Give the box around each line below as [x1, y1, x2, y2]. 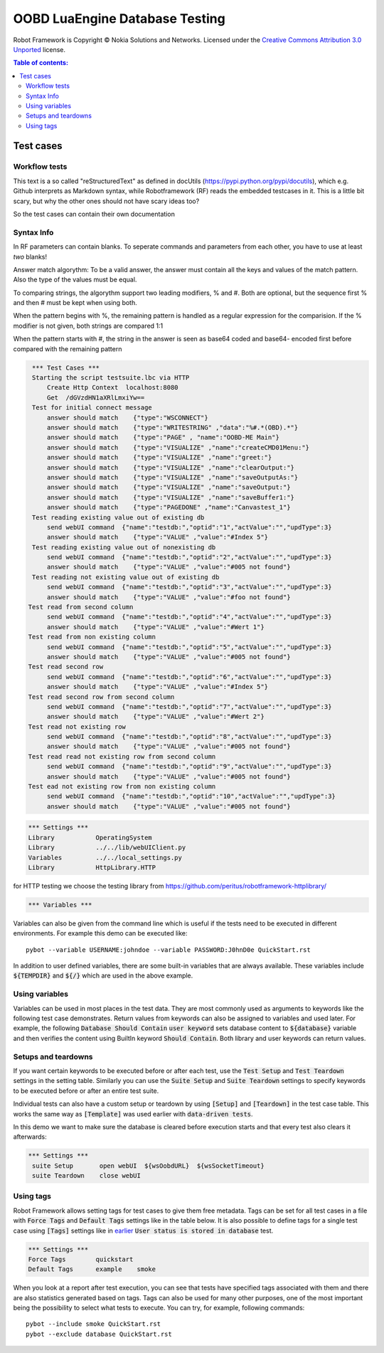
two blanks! [13, 252, 48, 261]
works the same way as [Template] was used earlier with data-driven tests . [13, 1109, 253, 1118]
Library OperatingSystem [28, 834, 152, 841]
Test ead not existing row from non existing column [28, 782, 216, 791]
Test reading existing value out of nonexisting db [32, 543, 216, 551]
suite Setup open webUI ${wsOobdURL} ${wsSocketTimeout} [32, 1161, 265, 1170]
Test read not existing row [28, 722, 126, 730]
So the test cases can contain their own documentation [13, 210, 176, 218]
